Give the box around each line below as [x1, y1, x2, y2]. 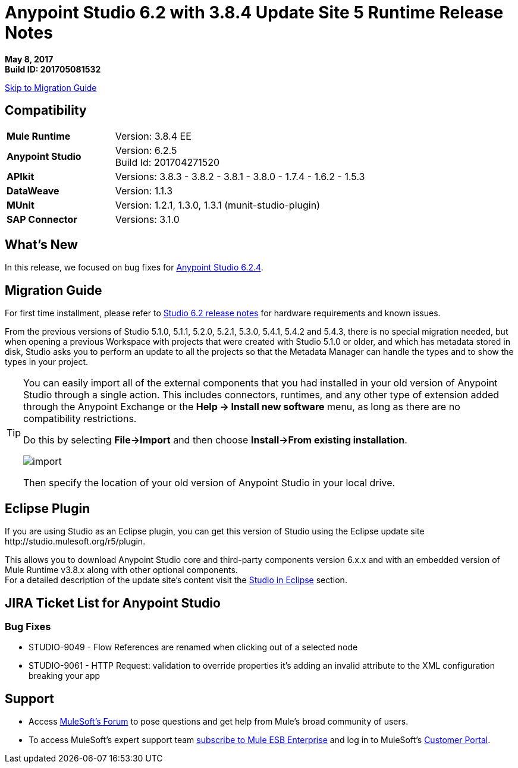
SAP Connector [7, 213, 77, 225]
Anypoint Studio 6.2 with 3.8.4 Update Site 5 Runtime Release [5, 2, 504, 23]
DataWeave [7, 184, 59, 197]
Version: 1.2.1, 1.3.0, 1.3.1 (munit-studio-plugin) [115, 199, 320, 211]
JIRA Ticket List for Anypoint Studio [5, 595, 221, 610]
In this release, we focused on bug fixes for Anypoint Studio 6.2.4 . [5, 262, 263, 273]
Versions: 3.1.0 [115, 213, 180, 225]
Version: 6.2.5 [115, 144, 177, 156]
